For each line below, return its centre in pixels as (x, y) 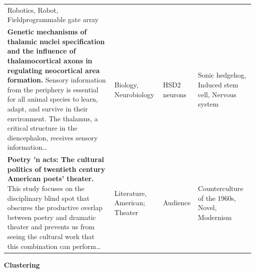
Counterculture (221, 188)
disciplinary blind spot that (49, 198)
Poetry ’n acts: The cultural (56, 159)
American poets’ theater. (51, 178)
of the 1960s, (217, 198)
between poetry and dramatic (52, 217)
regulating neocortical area (54, 70)
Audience (177, 203)
